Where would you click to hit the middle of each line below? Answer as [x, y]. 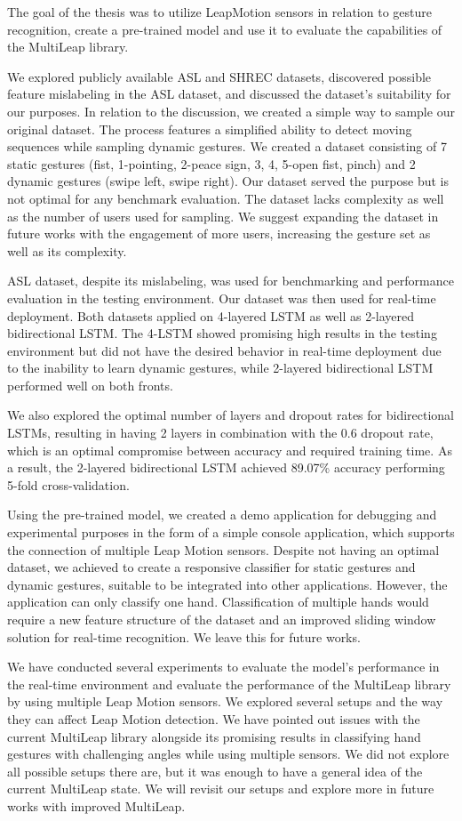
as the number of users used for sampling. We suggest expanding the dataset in [223, 216]
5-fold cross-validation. [68, 484]
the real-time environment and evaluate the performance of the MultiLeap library [229, 684]
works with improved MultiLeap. [96, 805]
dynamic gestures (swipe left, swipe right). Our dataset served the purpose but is [228, 181]
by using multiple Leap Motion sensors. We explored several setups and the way [225, 701]
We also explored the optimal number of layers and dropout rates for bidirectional [231, 415]
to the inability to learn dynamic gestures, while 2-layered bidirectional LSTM [220, 368]
